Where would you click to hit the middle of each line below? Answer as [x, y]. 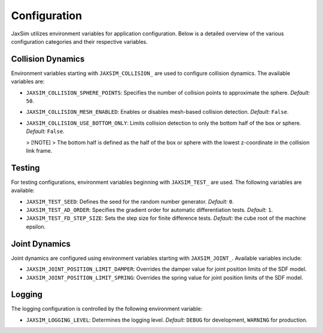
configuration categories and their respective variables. [79, 41]
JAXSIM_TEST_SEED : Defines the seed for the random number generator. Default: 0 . [130, 201]
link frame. [39, 150]
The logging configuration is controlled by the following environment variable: [107, 309]
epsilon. [36, 226]
